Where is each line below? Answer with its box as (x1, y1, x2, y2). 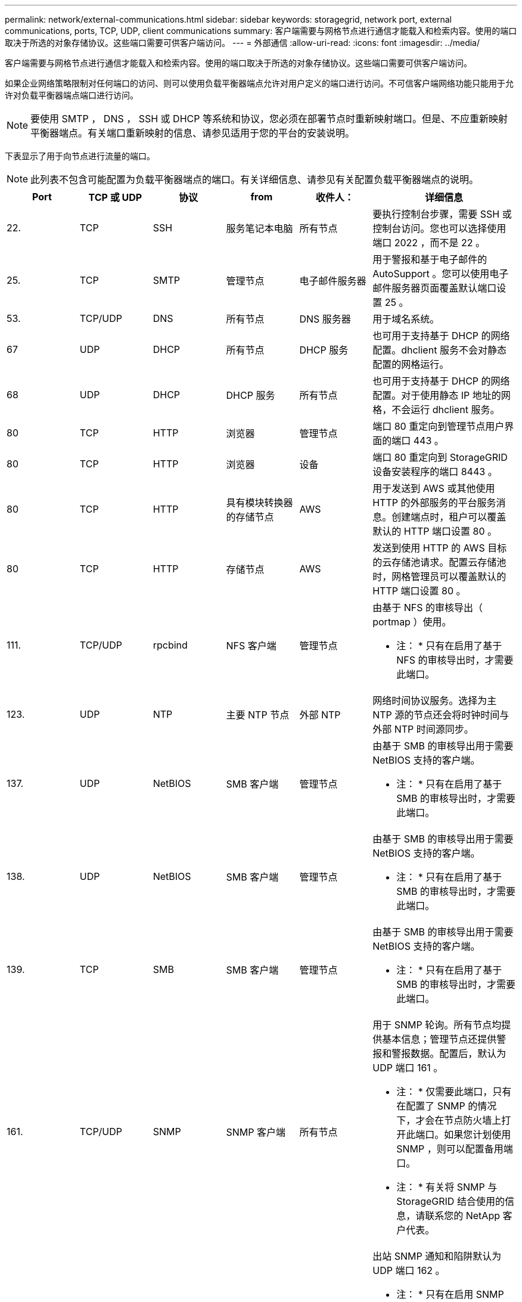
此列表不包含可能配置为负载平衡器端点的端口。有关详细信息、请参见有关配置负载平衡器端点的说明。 (30, 173, 479, 185)
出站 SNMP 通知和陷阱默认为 (372, 1250, 502, 1262)
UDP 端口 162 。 (372, 1264, 445, 1276)
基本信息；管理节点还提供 (382, 1033, 497, 1045)
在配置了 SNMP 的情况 (396, 1100, 497, 1112)
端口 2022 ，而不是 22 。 (372, 237, 486, 249)
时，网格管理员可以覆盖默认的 (372, 571, 507, 582)
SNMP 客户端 (226, 1126, 286, 1138)
